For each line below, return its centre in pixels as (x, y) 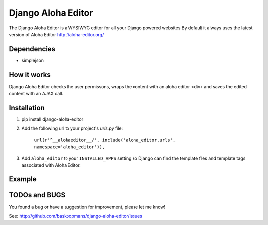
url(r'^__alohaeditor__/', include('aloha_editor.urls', (105, 140)
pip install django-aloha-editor (53, 119)
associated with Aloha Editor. (51, 165)
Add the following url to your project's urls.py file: (72, 128)
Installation (27, 107)
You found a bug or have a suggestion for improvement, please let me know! (87, 207)
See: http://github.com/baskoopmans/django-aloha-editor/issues (76, 216)
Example (23, 179)
